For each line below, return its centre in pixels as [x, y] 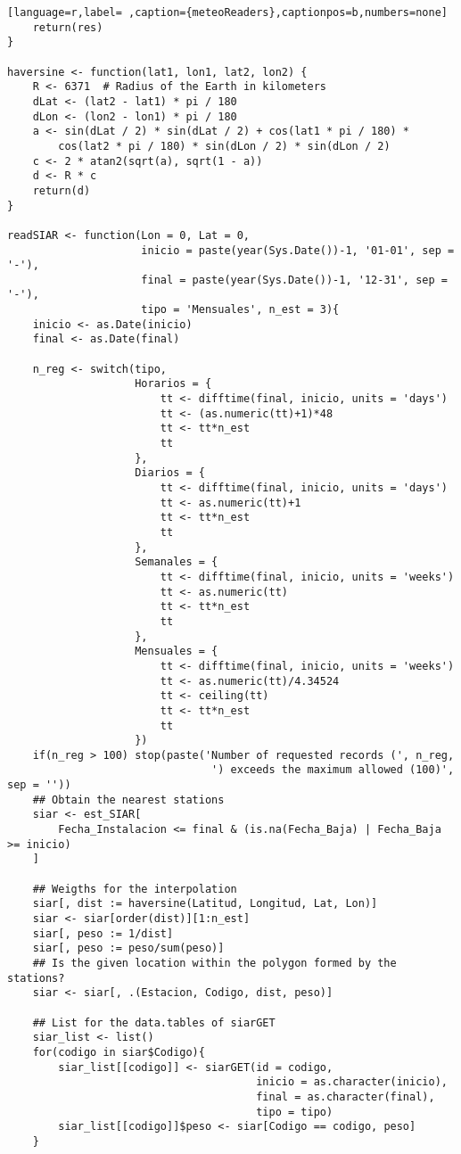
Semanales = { [177, 562]
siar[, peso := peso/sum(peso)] [128, 948]
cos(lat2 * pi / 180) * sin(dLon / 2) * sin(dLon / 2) [224, 146]
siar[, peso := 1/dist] [103, 933]
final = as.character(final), [346, 1096]
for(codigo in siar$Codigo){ [119, 1052]
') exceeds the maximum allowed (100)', [333, 770]
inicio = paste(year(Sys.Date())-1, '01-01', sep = [298, 250]
